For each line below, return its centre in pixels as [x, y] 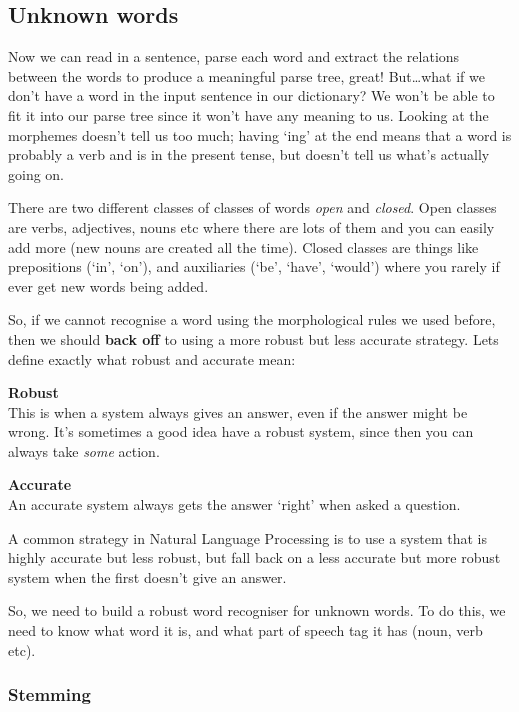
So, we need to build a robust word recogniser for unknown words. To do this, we [257, 610]
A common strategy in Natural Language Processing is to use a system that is [248, 537]
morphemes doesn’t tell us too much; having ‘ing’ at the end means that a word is [260, 134]
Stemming [49, 694]
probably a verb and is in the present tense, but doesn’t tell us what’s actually [249, 154]
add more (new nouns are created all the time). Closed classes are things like [243, 246]
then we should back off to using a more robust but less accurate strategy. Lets [253, 338]
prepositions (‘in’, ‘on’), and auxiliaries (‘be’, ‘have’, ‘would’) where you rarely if [254, 266]
